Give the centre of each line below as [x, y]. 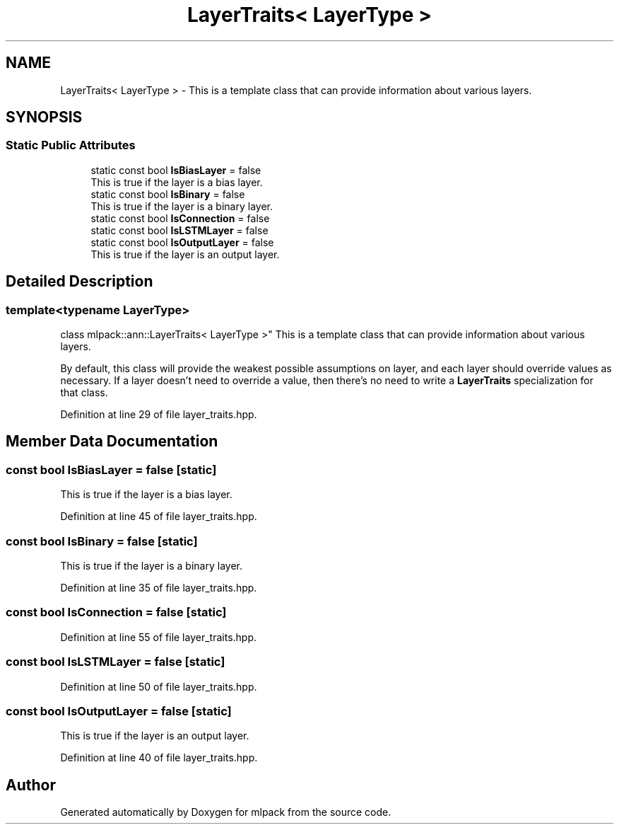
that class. [84, 393]
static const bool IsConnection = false [180, 218]
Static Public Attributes [71, 145]
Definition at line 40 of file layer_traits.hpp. [159, 758]
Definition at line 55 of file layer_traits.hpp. [159, 637]
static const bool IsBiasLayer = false [176, 170]
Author [31, 785]
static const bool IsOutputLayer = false [182, 242]
